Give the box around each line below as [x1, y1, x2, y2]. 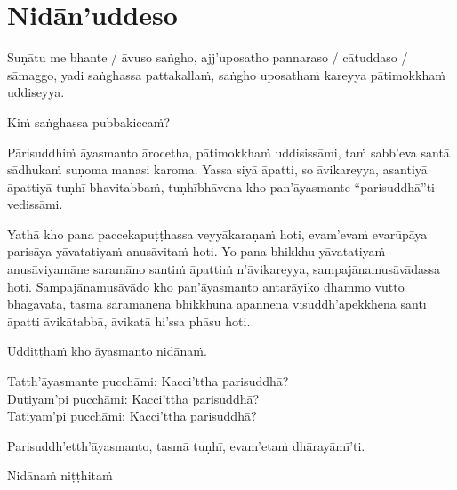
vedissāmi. [7, 195, 63, 213]
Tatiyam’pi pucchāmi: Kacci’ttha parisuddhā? [7, 406, 257, 425]
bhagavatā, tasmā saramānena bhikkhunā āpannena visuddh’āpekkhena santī [7, 294, 427, 313]
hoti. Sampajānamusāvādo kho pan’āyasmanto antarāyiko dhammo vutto [7, 277, 405, 295]
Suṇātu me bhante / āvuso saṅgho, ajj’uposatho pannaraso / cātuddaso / [7, 48, 408, 67]
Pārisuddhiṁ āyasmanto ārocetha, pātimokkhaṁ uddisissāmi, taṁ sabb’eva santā [7, 142, 450, 161]
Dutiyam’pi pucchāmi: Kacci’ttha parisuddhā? [7, 389, 260, 407]
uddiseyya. [7, 83, 65, 101]
